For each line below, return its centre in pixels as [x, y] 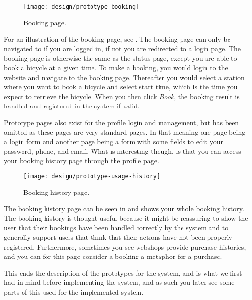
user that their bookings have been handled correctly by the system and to [116, 227]
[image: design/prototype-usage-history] [92, 176]
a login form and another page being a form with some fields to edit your [114, 141]
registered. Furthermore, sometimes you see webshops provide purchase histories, [125, 246]
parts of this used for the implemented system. [74, 291]
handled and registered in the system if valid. [72, 106]
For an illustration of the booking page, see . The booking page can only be [117, 39]
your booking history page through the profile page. [81, 161]
